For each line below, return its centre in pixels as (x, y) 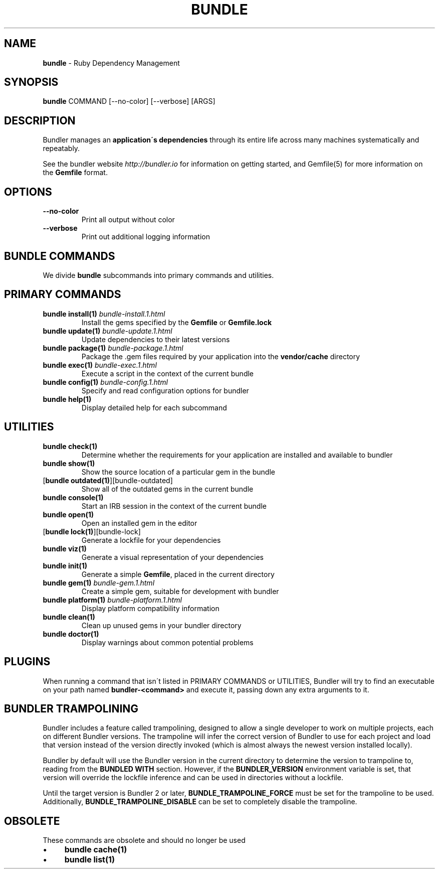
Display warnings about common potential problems (167, 642)
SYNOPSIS (31, 82)
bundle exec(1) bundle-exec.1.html (100, 365)
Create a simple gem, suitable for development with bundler (180, 591)
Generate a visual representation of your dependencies (172, 557)
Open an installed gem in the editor (139, 523)
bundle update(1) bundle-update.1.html (107, 331)
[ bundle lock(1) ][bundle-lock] (92, 531)
